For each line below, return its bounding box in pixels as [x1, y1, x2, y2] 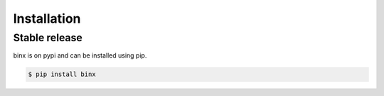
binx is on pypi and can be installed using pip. [13, 51, 147, 60]
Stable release [13, 31, 83, 44]
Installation [13, 11, 81, 26]
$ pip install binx [28, 70, 96, 78]
